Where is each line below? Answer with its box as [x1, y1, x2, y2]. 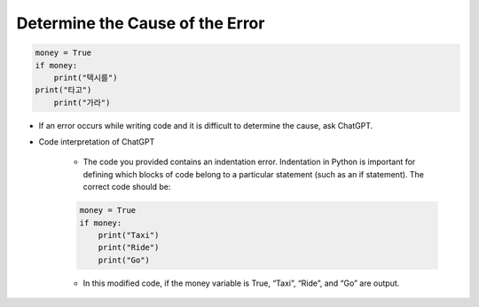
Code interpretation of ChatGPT [38, 137, 155, 147]
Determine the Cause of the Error [16, 13, 265, 33]
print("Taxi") [98, 231, 160, 240]
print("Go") [98, 255, 151, 265]
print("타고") [35, 85, 92, 95]
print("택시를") [53, 72, 118, 83]
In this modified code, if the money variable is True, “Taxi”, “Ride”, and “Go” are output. [82, 278, 400, 288]
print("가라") [53, 98, 111, 107]
